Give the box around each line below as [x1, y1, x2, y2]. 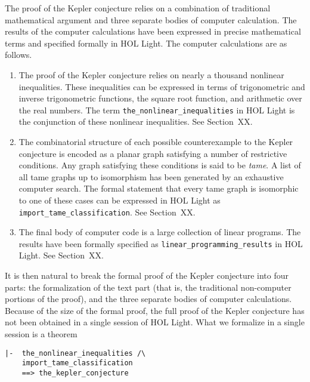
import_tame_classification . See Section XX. [18, 205, 196, 218]
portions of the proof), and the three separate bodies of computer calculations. [5, 292, 292, 305]
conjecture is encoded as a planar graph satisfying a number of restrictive [18, 147, 287, 159]
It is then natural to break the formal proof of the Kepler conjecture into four [5, 269, 289, 282]
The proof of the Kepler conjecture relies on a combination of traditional [5, 2, 271, 14]
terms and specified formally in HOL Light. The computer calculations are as [5, 36, 287, 49]
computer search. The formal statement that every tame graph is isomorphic [18, 182, 299, 195]
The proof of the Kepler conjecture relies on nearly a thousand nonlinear [18, 68, 284, 81]
